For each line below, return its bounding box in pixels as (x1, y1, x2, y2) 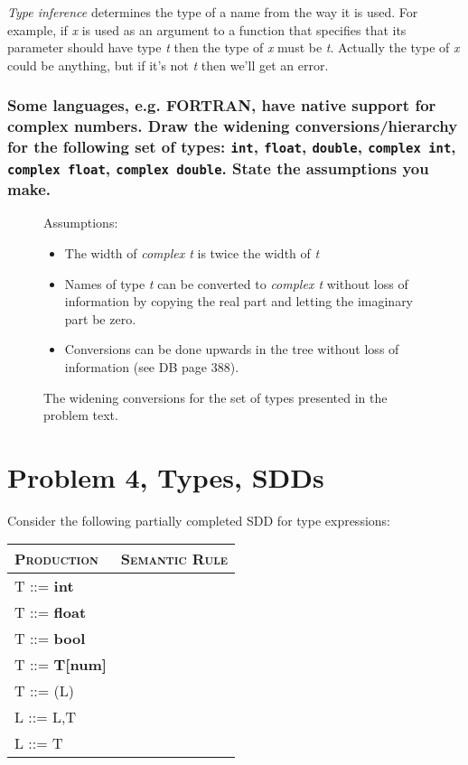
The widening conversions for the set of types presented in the (43, 387, 388, 406)
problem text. (43, 406, 118, 424)
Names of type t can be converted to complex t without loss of (64, 274, 408, 293)
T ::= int (14, 575, 74, 597)
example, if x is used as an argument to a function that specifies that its (7, 20, 407, 39)
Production (14, 548, 98, 570)
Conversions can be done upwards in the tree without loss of (64, 340, 399, 359)
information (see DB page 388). (64, 357, 239, 376)
